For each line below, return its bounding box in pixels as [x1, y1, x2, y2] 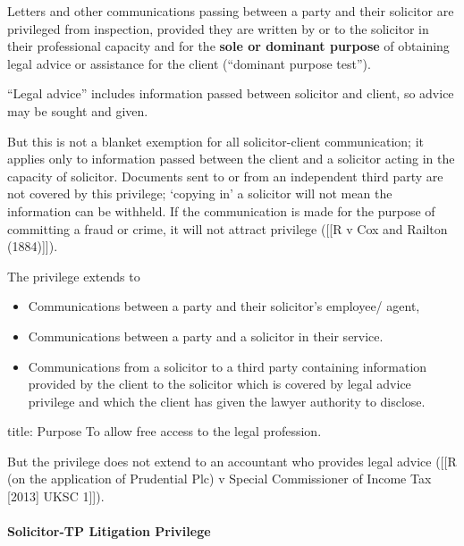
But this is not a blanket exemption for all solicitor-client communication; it [7, 131, 425, 150]
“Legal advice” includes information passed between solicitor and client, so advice [7, 84, 454, 103]
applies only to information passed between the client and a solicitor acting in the [7, 149, 455, 168]
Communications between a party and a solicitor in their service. [28, 326, 384, 345]
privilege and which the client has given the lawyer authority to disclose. [28, 391, 426, 410]
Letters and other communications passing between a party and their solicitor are [7, 2, 454, 20]
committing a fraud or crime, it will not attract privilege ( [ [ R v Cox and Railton [7, 219, 448, 238]
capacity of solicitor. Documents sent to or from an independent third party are [7, 166, 443, 185]
